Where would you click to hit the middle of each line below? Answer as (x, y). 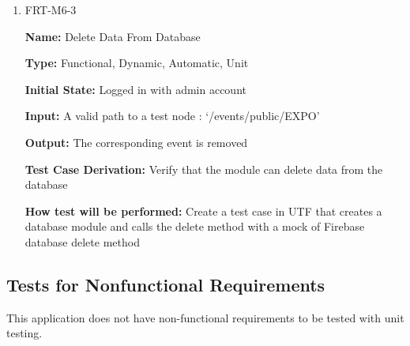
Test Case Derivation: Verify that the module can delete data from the (204, 169)
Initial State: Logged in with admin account (135, 89)
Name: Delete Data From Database (113, 36)
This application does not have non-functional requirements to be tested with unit (205, 317)
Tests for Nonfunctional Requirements (166, 284)
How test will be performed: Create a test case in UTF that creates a (203, 211)
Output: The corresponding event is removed (136, 142)
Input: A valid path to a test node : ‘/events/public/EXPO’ (172, 116)
